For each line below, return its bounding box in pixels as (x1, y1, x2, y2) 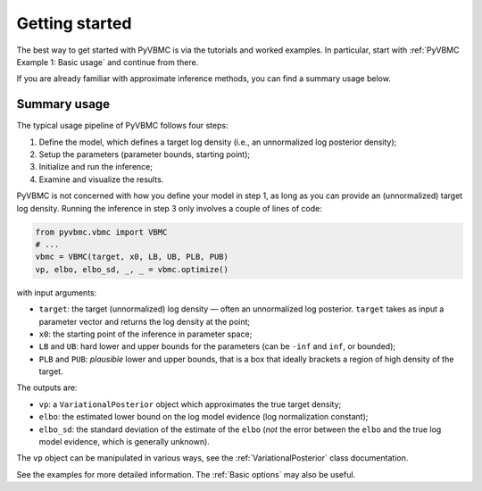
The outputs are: (16, 382, 78, 393)
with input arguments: (16, 287, 97, 298)
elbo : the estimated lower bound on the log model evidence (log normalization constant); (38, 412, 369, 422)
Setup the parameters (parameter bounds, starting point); (38, 149, 250, 160)
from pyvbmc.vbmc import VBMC (35, 227, 168, 237)
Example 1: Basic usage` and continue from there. (16, 56, 199, 67)
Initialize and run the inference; (38, 162, 154, 172)
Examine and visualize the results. (38, 174, 164, 185)
